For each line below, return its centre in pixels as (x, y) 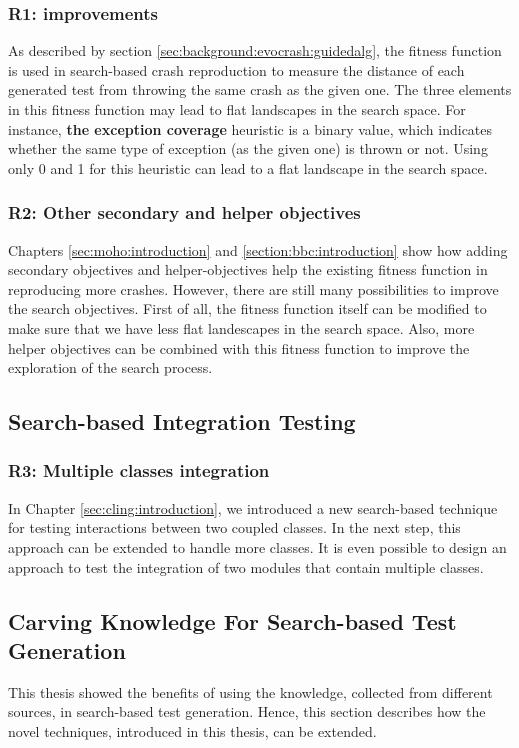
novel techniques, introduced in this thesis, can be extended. (192, 730)
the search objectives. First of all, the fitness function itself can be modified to (247, 308)
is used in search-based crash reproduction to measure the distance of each (236, 69)
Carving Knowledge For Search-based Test (232, 620)
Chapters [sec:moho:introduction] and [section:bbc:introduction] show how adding (258, 249)
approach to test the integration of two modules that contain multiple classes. (246, 566)
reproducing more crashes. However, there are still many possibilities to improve (253, 288)
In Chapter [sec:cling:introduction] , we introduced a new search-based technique (253, 507)
